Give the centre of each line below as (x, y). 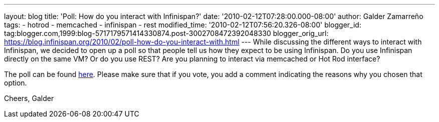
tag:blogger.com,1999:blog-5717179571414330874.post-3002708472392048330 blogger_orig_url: (166, 33)
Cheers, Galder (29, 98)
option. (16, 83)
